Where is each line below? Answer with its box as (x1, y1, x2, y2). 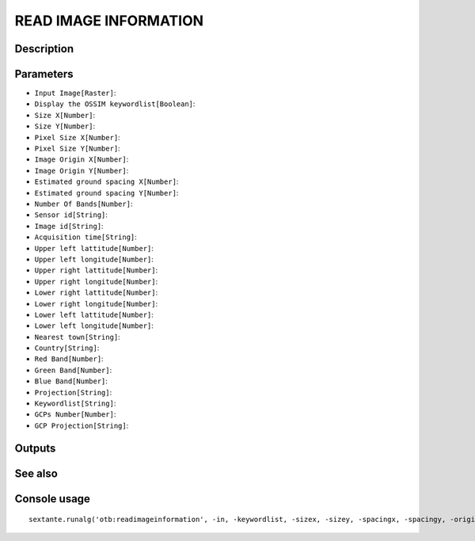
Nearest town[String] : (34, 332, 120, 341)
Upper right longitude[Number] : (34, 276, 158, 286)
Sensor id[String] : (34, 210, 108, 219)
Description (14, 42, 74, 55)
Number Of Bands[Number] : (34, 199, 133, 208)
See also (14, 467, 59, 480)
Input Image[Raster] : (34, 88, 116, 98)
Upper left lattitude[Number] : (34, 243, 154, 253)
